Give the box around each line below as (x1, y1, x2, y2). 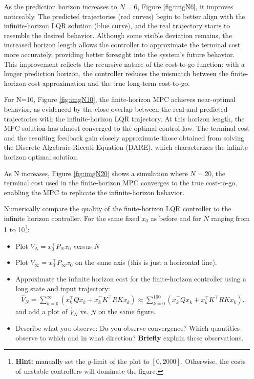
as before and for (150, 213, 201, 223)
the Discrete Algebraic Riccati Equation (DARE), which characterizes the (4, 142, 225, 152)
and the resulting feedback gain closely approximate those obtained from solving (4, 132, 244, 142)
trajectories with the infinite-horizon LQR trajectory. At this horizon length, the (4, 113, 245, 123)
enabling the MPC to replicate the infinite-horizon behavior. (4, 187, 185, 197)
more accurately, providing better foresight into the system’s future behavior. (4, 49, 235, 59)
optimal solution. (28, 151, 79, 161)
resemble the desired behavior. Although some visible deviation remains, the (4, 30, 232, 40)
